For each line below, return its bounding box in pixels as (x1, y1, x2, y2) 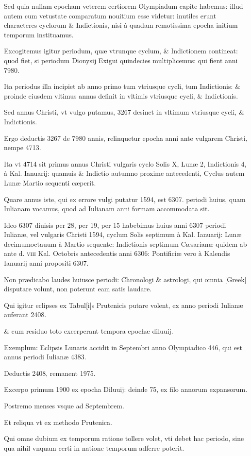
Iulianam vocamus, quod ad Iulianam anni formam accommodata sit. (4, 203, 210, 214)
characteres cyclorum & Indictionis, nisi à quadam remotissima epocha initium (4, 20, 238, 30)
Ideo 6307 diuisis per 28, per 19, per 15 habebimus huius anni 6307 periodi (4, 220, 226, 230)
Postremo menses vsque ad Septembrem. (4, 401, 124, 410)
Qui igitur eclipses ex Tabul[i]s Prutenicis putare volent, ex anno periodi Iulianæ (4, 300, 243, 310)
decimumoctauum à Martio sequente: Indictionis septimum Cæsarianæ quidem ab (4, 238, 247, 249)
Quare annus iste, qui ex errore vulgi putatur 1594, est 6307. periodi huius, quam (4, 194, 246, 204)
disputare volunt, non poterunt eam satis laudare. (4, 284, 152, 294)
